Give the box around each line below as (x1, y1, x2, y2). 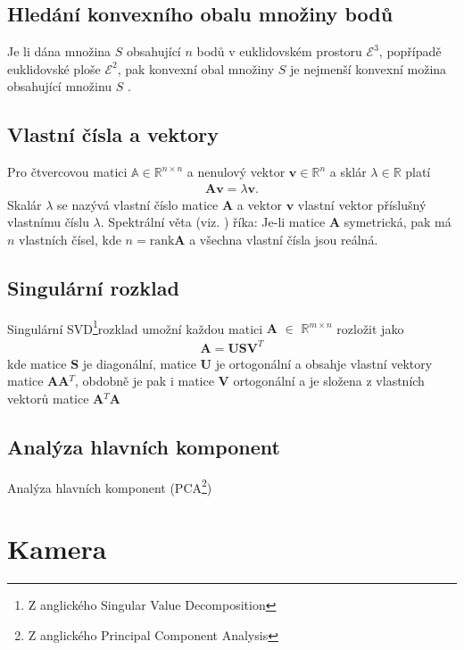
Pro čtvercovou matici (7, 162, 128, 181)
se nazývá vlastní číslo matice (57, 195, 219, 213)
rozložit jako (336, 319, 404, 337)
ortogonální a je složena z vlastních (233, 371, 425, 390)
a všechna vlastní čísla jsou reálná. (189, 230, 378, 248)
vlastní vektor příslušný (297, 195, 427, 213)
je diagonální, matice (82, 354, 196, 372)
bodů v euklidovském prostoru (196, 42, 362, 61)
